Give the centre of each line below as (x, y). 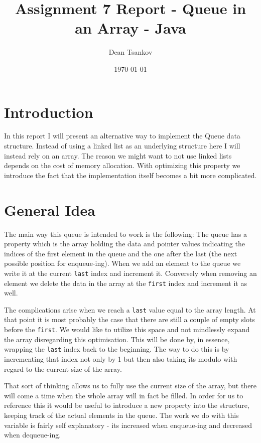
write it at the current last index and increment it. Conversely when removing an (130, 273)
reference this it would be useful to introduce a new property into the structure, (127, 405)
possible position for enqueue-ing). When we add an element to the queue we (122, 263)
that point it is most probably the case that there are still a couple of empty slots (129, 319)
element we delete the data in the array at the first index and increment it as (125, 283)
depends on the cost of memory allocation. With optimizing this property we (122, 165)
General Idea (50, 209)
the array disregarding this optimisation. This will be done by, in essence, (117, 339)
